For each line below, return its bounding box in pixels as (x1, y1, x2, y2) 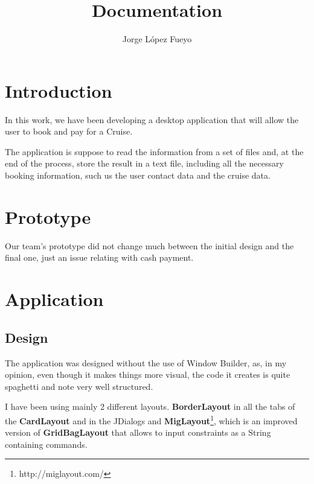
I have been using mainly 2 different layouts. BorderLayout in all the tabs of (5, 400, 295, 413)
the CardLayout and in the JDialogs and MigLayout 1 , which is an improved (5, 412, 298, 427)
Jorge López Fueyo (122, 33, 192, 45)
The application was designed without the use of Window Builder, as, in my (5, 356, 287, 369)
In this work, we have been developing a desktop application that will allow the (5, 113, 299, 126)
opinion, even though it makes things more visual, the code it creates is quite (5, 368, 290, 381)
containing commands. (5, 438, 88, 450)
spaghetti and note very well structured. (5, 380, 153, 392)
